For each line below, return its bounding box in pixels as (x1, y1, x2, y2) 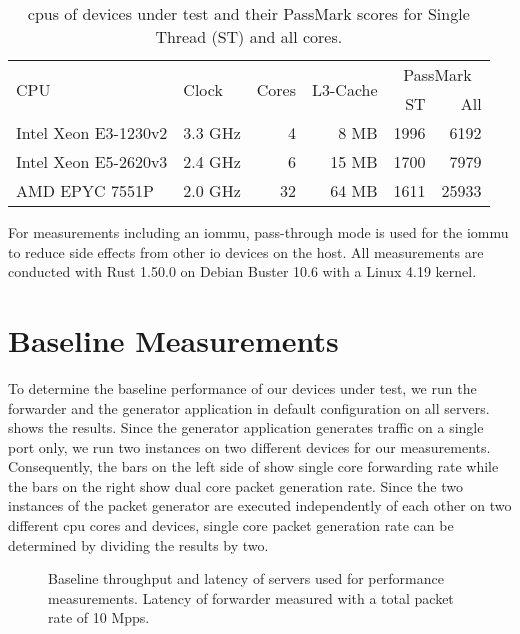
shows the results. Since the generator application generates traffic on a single (8, 417, 484, 438)
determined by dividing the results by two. (8, 534, 269, 555)
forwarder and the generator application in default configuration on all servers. (8, 397, 490, 418)
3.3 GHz (183, 121, 241, 144)
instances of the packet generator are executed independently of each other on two (8, 495, 512, 516)
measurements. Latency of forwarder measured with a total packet (48, 587, 454, 608)
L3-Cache (312, 77, 378, 101)
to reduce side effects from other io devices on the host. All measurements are (8, 241, 484, 262)
